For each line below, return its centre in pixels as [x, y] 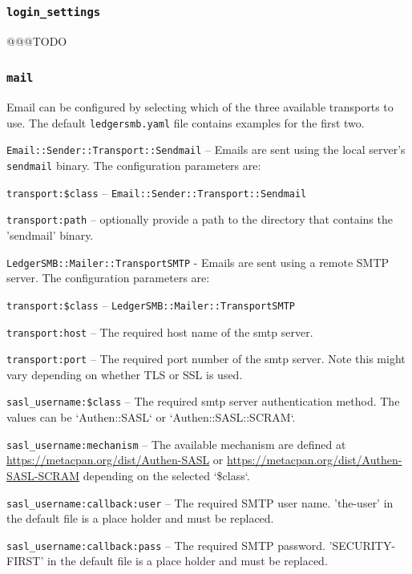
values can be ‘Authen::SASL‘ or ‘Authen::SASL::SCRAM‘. [151, 417]
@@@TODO [37, 40]
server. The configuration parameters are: [108, 278]
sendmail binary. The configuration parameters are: [134, 166]
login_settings [54, 12]
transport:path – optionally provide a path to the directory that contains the [200, 219]
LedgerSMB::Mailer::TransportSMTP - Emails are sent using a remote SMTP [198, 262]
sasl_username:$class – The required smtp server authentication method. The [203, 401]
